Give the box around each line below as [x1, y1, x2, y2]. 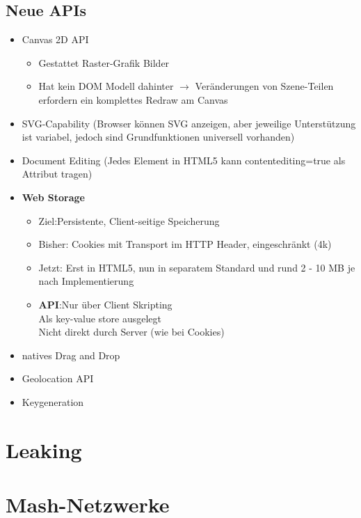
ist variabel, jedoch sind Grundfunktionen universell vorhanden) [22, 129, 295, 144]
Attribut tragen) [22, 166, 93, 181]
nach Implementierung [38, 274, 134, 288]
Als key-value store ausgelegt [38, 311, 161, 325]
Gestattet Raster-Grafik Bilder [38, 55, 170, 70]
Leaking [6, 435, 82, 464]
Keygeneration [22, 394, 84, 409]
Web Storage [22, 189, 85, 204]
